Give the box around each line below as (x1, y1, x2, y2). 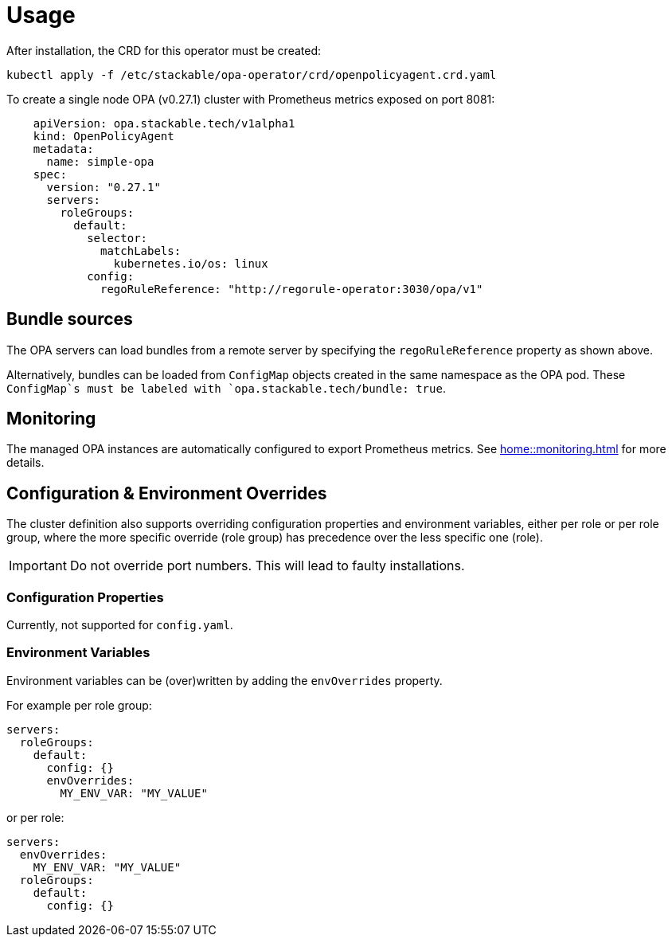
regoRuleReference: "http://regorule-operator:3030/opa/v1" (100, 282, 483, 295)
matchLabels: (100, 244, 182, 257)
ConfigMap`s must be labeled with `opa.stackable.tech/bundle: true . (6, 381, 446, 395)
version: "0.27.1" (46, 180, 161, 194)
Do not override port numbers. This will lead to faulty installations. (69, 558, 465, 574)
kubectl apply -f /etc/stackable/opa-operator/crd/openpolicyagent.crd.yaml (6, 68, 497, 81)
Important (9, 558, 67, 574)
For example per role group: (6, 698, 152, 712)
